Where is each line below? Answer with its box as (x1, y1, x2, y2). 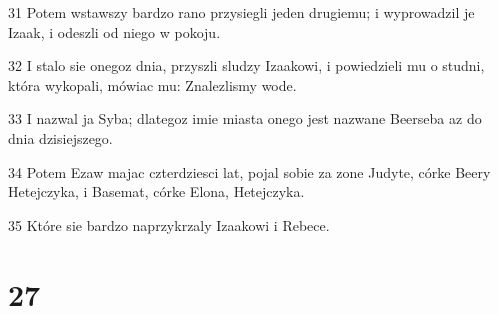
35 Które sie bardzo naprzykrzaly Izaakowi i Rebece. (8, 214, 330, 235)
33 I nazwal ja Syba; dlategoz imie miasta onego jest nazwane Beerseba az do (8, 108, 482, 129)
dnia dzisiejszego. (8, 127, 113, 148)
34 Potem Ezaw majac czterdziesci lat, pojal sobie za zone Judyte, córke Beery (8, 161, 491, 182)
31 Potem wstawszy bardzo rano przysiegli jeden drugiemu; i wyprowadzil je (8, 2, 475, 22)
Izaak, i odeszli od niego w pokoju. (8, 21, 221, 42)
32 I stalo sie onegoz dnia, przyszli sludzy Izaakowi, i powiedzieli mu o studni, (8, 55, 485, 76)
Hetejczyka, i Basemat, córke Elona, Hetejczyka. (8, 181, 305, 202)
